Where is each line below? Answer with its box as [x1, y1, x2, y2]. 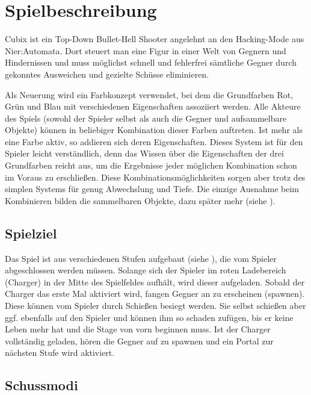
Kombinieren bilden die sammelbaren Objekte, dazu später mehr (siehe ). [5, 194, 276, 207]
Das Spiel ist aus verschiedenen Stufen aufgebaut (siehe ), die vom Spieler [5, 252, 277, 264]
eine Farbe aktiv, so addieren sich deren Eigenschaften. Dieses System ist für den [5, 135, 303, 148]
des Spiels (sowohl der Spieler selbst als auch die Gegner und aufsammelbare [5, 111, 287, 124]
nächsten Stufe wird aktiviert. [5, 346, 115, 359]
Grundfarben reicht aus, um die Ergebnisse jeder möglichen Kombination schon [5, 159, 297, 172]
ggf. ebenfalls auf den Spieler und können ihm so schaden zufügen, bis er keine [5, 311, 294, 323]
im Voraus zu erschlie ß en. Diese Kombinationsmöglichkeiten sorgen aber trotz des [5, 170, 306, 183]
